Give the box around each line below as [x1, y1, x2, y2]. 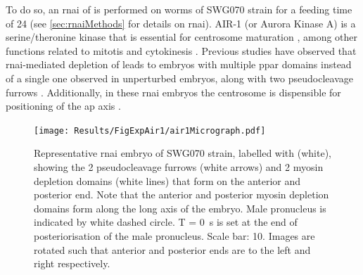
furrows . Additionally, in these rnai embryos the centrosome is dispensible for [6, 84, 341, 99]
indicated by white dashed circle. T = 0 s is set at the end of [34, 215, 298, 229]
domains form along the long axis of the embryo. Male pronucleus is [34, 200, 326, 215]
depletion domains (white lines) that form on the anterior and [34, 173, 301, 188]
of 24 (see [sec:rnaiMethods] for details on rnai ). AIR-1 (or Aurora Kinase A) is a [6, 15, 356, 30]
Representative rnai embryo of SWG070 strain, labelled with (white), [34, 146, 331, 160]
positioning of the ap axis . [6, 98, 121, 113]
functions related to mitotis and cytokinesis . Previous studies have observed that [6, 43, 357, 58]
